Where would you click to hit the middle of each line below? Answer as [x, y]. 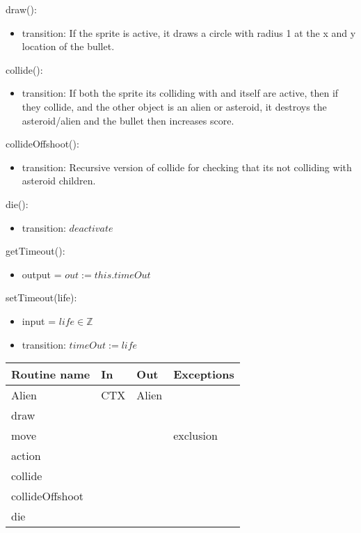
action [26, 456]
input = [39, 320]
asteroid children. [59, 181]
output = [42, 274]
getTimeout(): [35, 251]
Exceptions [204, 374]
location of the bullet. [68, 46]
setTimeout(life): [41, 297]
